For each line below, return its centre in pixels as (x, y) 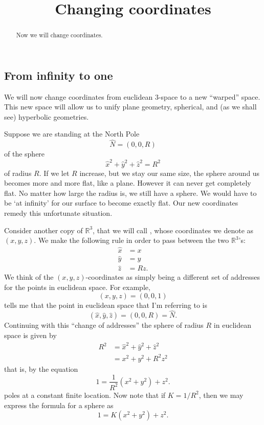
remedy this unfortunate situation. (58, 212)
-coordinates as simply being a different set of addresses (173, 277)
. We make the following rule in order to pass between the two (131, 240)
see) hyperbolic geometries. (47, 116)
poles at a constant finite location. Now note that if (85, 395)
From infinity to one (59, 75)
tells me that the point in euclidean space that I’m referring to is (106, 305)
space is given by (30, 335)
